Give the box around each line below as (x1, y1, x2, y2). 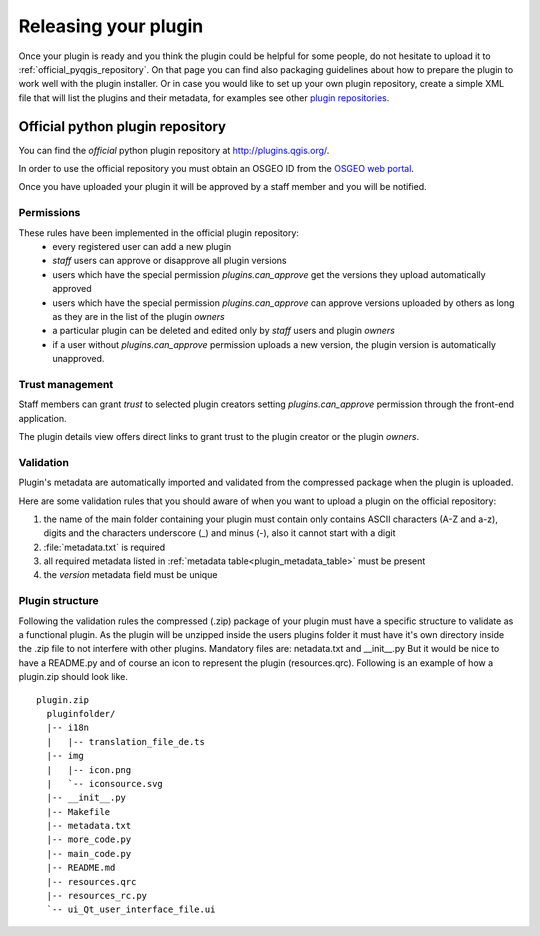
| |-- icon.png (46, 764, 132, 775)
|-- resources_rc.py (46, 890, 148, 902)
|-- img (46, 750, 84, 762)
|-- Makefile (46, 806, 111, 817)
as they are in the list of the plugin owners (52, 310, 225, 322)
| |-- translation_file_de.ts (46, 736, 205, 747)
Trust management (18, 377, 114, 391)
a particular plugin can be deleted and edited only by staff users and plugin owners (52, 325, 395, 337)
